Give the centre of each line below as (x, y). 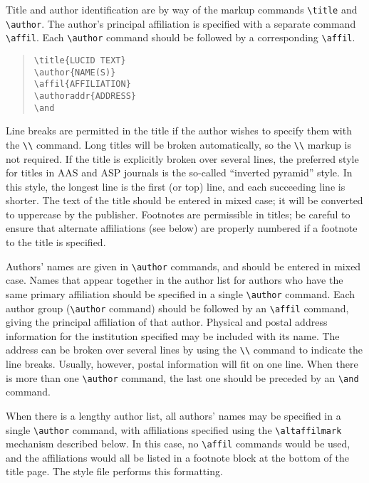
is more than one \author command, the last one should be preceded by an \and (182, 377)
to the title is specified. (56, 242)
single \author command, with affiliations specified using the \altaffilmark (174, 429)
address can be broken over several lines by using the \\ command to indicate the (184, 350)
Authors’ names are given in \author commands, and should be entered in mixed (183, 266)
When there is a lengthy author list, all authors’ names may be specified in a (173, 415)
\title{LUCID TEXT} (80, 60)
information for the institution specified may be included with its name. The (173, 335)
